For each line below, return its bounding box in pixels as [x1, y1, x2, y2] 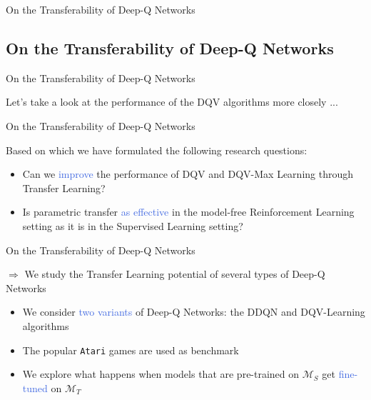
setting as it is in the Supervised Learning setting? [22, 218, 243, 233]
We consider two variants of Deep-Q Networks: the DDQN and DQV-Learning [22, 304, 365, 319]
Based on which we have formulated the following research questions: [6, 142, 308, 157]
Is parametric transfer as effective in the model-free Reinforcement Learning [22, 204, 355, 219]
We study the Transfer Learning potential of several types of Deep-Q [24, 266, 325, 281]
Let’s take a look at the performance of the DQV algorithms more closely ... [6, 94, 338, 109]
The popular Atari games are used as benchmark [22, 342, 239, 357]
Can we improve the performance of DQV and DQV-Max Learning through [22, 166, 353, 181]
